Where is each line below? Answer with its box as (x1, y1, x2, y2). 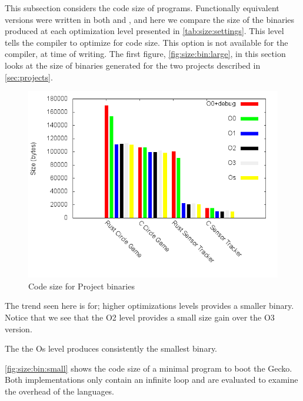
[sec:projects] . (5, 70, 53, 83)
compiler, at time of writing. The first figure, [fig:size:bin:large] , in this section (5, 48, 286, 60)
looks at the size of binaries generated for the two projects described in (5, 59, 261, 71)
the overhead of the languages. (5, 385, 115, 397)
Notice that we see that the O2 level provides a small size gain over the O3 (5, 311, 275, 323)
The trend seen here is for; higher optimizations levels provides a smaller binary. (5, 299, 294, 312)
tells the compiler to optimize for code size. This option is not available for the (5, 36, 288, 48)
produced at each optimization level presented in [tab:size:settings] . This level (5, 25, 284, 37)
